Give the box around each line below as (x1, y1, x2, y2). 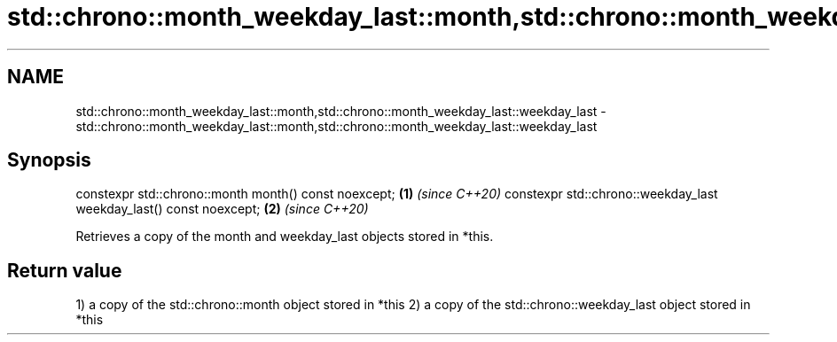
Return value (7, 259, 122, 282)
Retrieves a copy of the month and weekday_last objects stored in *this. (75, 229, 494, 245)
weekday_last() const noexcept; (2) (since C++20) (75, 201, 369, 217)
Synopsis (7, 149, 91, 172)
